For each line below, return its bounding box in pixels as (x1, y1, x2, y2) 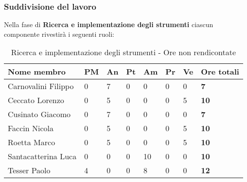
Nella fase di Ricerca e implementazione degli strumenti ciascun (4, 19, 213, 30)
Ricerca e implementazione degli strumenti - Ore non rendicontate (11, 46, 236, 58)
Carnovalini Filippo (8, 80, 74, 92)
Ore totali (201, 66, 239, 77)
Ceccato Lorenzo (8, 94, 64, 106)
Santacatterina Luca (8, 151, 77, 162)
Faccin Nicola (8, 122, 54, 134)
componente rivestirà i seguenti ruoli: (4, 29, 114, 39)
